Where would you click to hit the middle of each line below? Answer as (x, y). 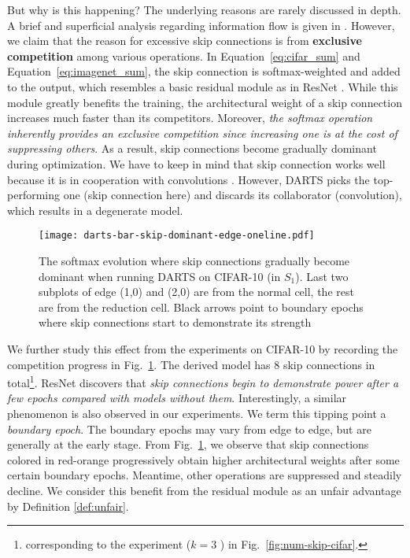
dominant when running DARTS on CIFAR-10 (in (160, 276)
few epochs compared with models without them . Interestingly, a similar (177, 398)
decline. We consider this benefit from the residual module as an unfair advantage (204, 490)
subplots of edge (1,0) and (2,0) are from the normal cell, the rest (196, 292)
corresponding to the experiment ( (108, 544)
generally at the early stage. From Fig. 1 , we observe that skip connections (188, 444)
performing (33, 195)
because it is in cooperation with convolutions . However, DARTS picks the (188, 179)
